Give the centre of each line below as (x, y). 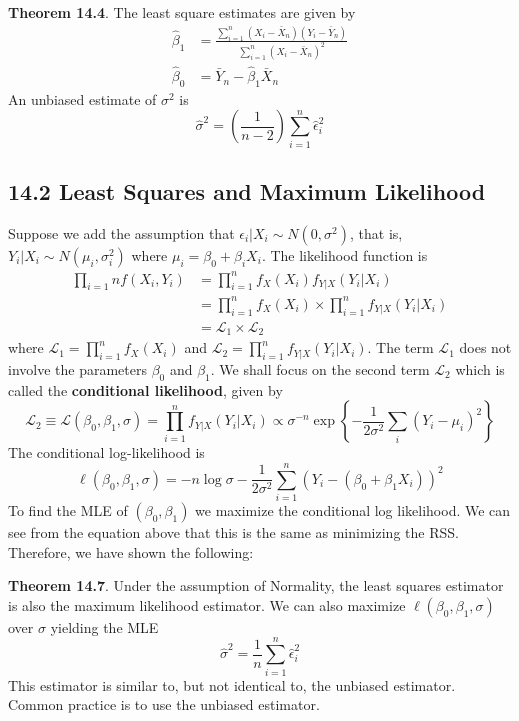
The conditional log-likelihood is (106, 452)
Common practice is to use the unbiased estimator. (164, 704)
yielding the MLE (104, 626)
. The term (400, 347)
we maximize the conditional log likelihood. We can (353, 510)
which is (480, 368)
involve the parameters (77, 368)
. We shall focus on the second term (320, 368)
